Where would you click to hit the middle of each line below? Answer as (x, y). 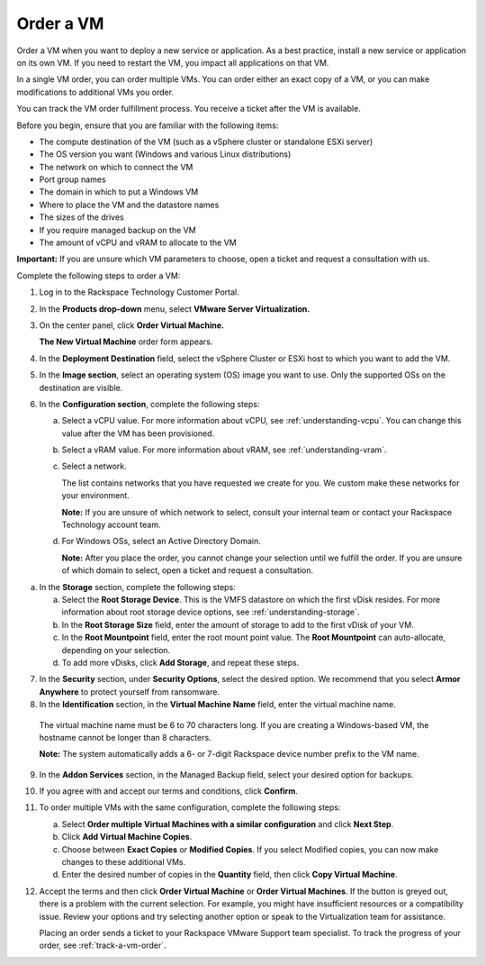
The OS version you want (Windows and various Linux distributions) (165, 154)
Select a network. (94, 466)
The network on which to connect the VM (116, 167)
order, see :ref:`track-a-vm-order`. (103, 945)
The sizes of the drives (82, 217)
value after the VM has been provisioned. (138, 433)
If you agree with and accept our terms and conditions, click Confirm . (169, 791)
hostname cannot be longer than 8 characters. (125, 737)
